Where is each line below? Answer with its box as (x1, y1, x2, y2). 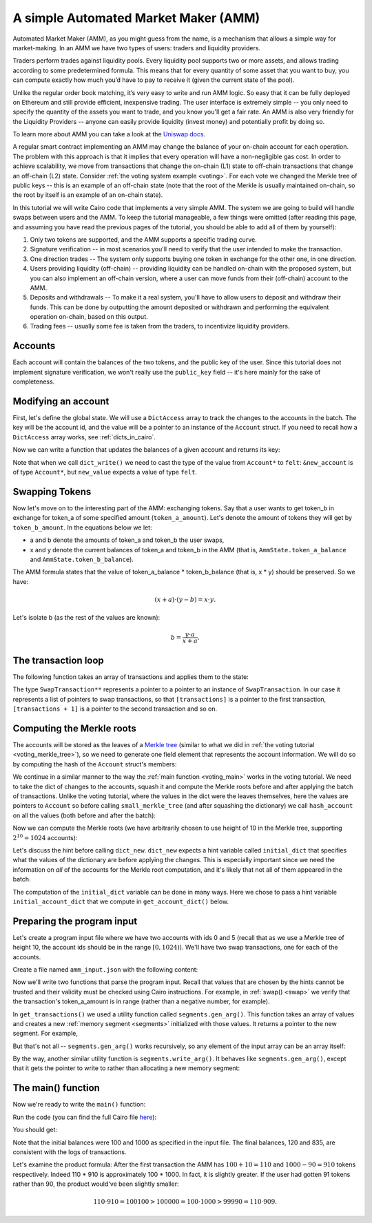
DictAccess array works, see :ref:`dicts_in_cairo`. (12, 432, 156, 441)
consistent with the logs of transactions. (12, 1147, 127, 1156)
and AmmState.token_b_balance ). (30, 555, 134, 563)
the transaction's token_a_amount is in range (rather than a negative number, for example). (12, 997, 270, 1005)
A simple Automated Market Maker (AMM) (12, 10, 260, 25)
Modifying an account (12, 395, 110, 407)
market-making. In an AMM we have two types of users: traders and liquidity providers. (12, 43, 261, 52)
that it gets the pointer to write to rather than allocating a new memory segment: (12, 1064, 240, 1072)
